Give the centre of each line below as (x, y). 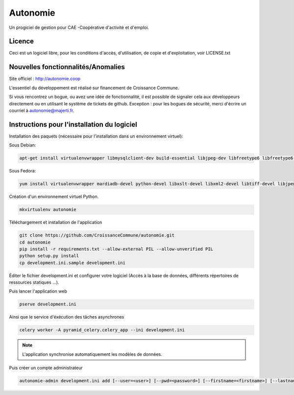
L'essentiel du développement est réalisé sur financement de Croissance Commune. (94, 88)
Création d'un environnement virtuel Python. (54, 197)
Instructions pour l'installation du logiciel (73, 124)
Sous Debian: (23, 145)
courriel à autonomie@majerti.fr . (42, 110)
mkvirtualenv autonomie (48, 210)
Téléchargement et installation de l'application (56, 222)
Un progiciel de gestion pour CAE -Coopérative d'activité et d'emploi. (79, 27)
